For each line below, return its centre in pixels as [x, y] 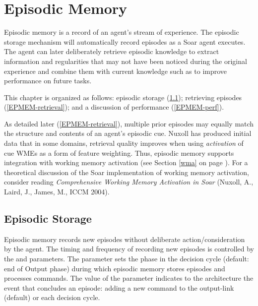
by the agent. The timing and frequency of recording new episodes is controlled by [129, 249]
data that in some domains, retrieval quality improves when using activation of [124, 143]
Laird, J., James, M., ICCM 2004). [57, 192]
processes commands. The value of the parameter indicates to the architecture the [129, 278]
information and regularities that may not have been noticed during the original [126, 61]
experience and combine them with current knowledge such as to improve [116, 71]
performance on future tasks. [48, 81]
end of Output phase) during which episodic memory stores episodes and [115, 268]
